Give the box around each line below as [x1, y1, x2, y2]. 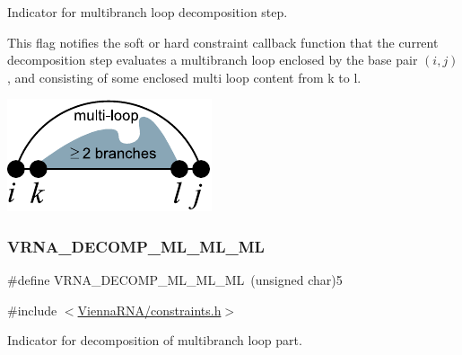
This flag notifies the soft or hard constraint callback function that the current [7, 32, 439, 51]
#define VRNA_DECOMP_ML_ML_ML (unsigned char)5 [7, 271, 343, 289]
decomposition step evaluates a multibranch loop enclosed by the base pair [7, 50, 418, 69]
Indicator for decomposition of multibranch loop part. [7, 331, 302, 350]
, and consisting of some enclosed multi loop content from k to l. [7, 67, 362, 86]
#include [7, 300, 57, 319]
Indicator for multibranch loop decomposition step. [7, 3, 288, 21]
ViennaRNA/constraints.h [77, 300, 222, 319]
